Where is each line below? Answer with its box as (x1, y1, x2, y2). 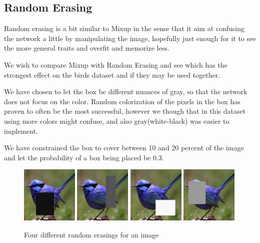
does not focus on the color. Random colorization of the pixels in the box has (4, 96, 240, 106)
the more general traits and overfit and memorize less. (4, 43, 169, 53)
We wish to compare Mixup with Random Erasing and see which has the (4, 59, 227, 70)
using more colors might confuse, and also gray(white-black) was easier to (4, 115, 229, 126)
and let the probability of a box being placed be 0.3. (4, 152, 164, 162)
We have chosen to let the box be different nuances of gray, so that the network (4, 86, 247, 97)
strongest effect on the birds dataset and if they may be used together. (4, 69, 220, 80)
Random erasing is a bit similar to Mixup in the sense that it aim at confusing (4, 23, 245, 34)
